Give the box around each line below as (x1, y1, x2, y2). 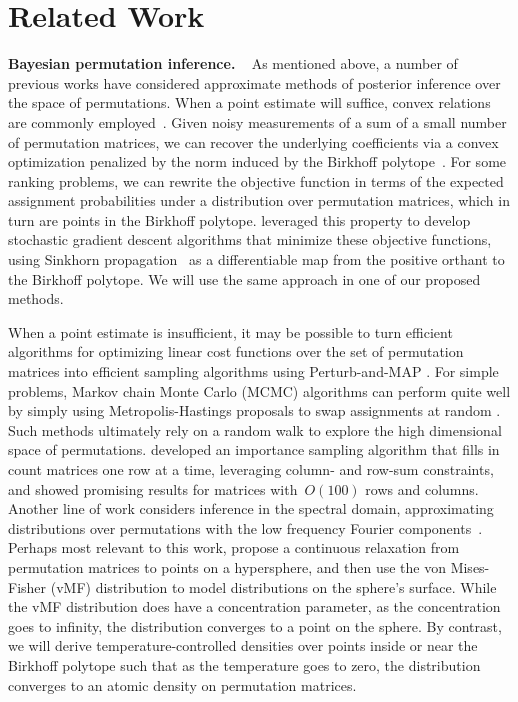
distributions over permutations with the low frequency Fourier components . (8, 517, 483, 538)
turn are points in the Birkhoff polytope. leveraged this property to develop (8, 209, 471, 230)
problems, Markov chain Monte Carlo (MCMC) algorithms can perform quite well (8, 380, 511, 401)
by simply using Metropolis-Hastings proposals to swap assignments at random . (8, 400, 501, 421)
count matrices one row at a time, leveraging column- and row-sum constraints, (8, 459, 494, 479)
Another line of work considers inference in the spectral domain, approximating (8, 498, 494, 519)
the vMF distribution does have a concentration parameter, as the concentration (8, 596, 501, 617)
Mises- (450, 556, 490, 577)
